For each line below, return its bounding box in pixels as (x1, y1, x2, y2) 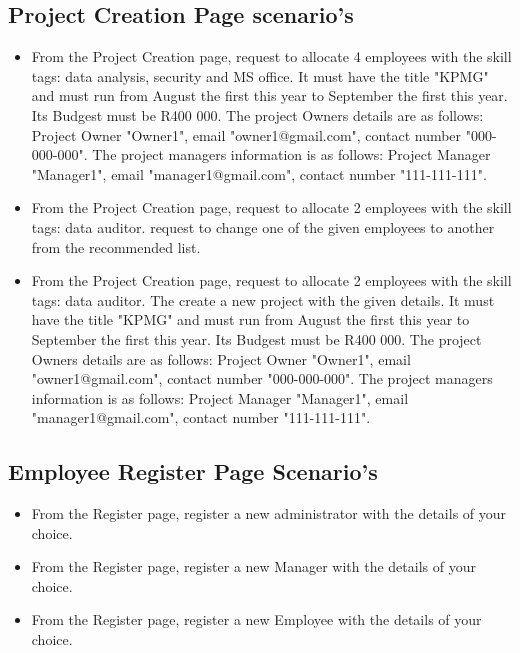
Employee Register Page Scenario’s (8, 456, 378, 487)
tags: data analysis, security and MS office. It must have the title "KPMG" (31, 65, 489, 86)
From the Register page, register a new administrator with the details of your (31, 503, 507, 524)
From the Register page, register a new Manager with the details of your (31, 556, 476, 577)
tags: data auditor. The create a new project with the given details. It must (31, 289, 495, 310)
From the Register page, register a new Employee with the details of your (31, 609, 482, 630)
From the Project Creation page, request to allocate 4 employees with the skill (31, 46, 512, 67)
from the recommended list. (31, 236, 201, 257)
